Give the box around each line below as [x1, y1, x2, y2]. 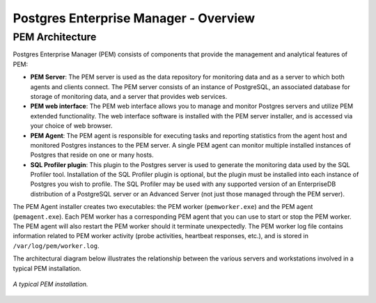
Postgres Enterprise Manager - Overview [13, 10, 256, 26]
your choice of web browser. [30, 122, 113, 130]
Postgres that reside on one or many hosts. [30, 150, 154, 160]
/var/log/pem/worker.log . [13, 241, 100, 250]
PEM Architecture [13, 31, 97, 43]
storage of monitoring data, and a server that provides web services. [30, 92, 228, 100]
